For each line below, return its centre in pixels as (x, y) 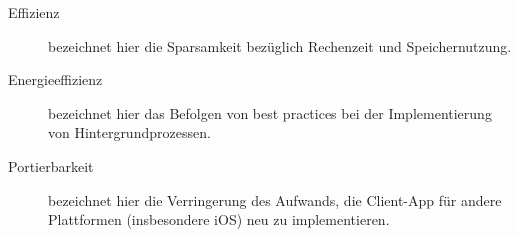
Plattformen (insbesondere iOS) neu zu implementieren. (219, 219)
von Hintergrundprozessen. (129, 132)
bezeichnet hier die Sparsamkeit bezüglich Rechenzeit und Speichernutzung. (280, 45)
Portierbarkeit (51, 165)
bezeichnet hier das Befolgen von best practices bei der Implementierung (270, 112)
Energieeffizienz (55, 79)
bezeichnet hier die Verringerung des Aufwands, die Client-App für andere (275, 199)
